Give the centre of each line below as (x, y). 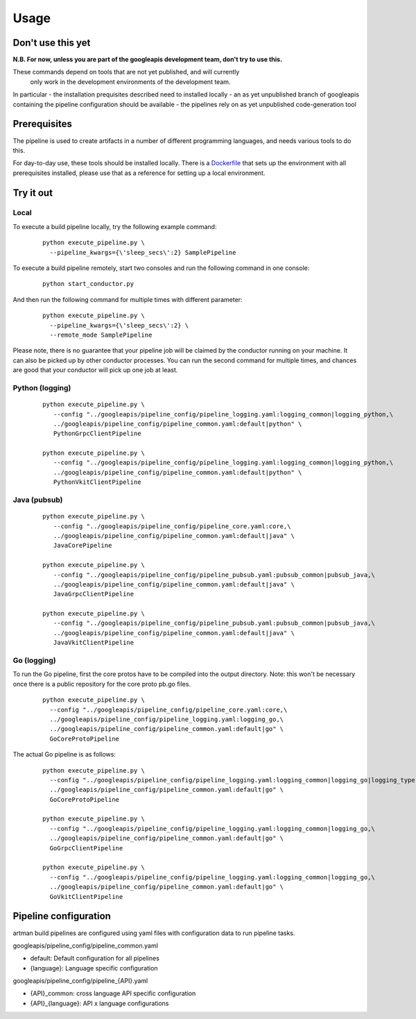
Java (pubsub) (38, 500)
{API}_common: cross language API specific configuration (113, 993)
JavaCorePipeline (83, 546)
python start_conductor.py (88, 284)
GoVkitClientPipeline (86, 896)
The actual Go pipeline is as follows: (64, 755)
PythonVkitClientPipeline (97, 482)
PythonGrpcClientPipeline (97, 433)
